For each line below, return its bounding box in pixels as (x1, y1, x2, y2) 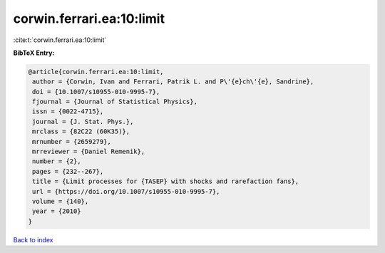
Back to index (13, 235, 53, 244)
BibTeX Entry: (13, 48, 55, 57)
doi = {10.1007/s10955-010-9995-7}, (32, 88, 160, 95)
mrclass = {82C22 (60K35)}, (32, 128, 130, 135)
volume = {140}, (32, 197, 89, 205)
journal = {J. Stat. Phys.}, (32, 118, 134, 125)
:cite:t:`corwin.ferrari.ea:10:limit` (13, 36, 107, 44)
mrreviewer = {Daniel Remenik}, (32, 148, 145, 156)
